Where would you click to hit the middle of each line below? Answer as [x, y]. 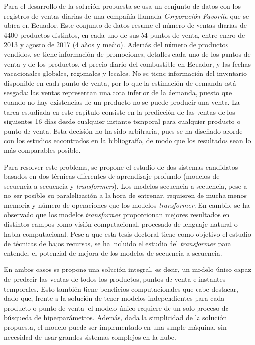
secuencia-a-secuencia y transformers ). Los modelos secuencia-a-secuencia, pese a [126, 185]
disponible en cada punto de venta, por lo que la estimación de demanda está [120, 83]
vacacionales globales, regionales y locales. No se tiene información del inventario [125, 73]
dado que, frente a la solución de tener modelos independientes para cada [114, 298]
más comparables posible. [42, 150]
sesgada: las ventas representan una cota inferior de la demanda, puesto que [118, 92]
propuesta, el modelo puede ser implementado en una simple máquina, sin [115, 327]
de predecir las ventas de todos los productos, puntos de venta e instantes [115, 279]
